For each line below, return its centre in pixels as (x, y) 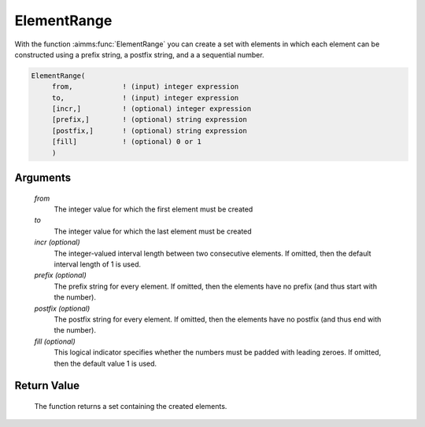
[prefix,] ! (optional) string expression (149, 120)
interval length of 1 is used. (98, 264)
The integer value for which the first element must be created (153, 209)
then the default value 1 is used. (105, 363)
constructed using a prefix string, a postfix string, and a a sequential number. (139, 54)
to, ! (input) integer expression (145, 98)
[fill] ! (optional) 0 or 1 (127, 142)
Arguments (43, 178)
